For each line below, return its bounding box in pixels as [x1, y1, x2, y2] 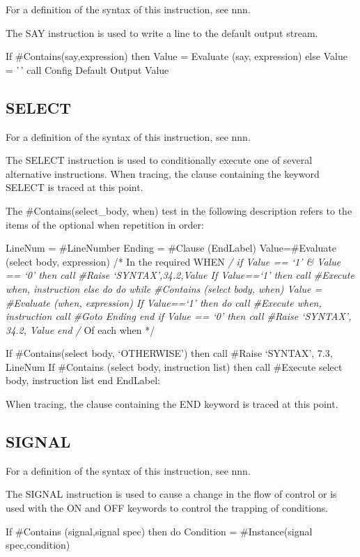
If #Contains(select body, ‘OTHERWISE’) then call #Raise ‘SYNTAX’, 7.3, [6, 346, 333, 360]
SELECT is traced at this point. [6, 180, 143, 194]
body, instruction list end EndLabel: [6, 373, 160, 388]
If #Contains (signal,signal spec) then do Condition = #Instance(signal [6, 524, 313, 538]
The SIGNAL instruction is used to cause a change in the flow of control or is [6, 487, 337, 501]
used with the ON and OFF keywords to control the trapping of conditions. [6, 501, 329, 515]
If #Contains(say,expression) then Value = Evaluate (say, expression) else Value [6, 49, 347, 63]
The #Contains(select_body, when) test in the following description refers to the [6, 203, 352, 218]
